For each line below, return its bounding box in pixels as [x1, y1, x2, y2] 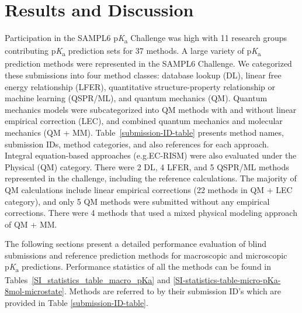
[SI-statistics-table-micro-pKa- [173, 273, 281, 286]
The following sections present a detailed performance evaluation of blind [5, 238, 266, 250]
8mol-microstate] [5, 285, 64, 297]
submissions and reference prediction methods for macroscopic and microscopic [5, 249, 287, 261]
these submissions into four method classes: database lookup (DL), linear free [5, 68, 282, 81]
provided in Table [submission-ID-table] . [5, 296, 148, 308]
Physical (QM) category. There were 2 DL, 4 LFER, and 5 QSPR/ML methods [5, 160, 289, 173]
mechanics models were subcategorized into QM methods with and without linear [5, 103, 297, 115]
